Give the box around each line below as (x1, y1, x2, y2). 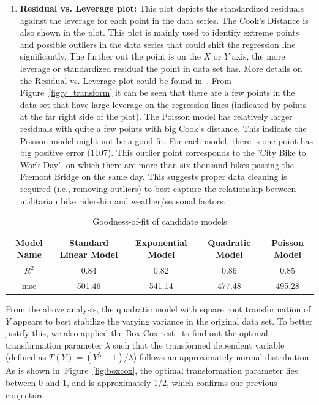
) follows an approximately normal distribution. (133, 350, 312, 363)
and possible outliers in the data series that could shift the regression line (20, 37, 296, 50)
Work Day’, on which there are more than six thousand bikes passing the (20, 158, 294, 171)
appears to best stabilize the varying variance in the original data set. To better (13, 314, 313, 327)
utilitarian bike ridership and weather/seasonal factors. (20, 194, 226, 207)
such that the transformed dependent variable (113, 338, 285, 351)
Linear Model (59, 248, 118, 261)
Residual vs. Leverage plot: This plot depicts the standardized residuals (20, 2, 304, 14)
